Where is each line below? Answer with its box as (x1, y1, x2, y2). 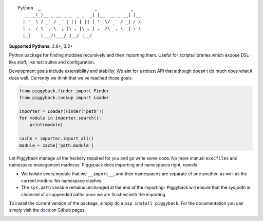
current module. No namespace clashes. (21, 178, 103, 183)
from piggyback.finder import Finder (19, 88, 110, 94)
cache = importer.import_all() (19, 136, 94, 141)
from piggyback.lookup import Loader (19, 95, 110, 100)
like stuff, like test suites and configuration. (9, 59, 95, 65)
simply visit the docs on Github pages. (9, 207, 86, 213)
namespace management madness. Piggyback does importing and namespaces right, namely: (9, 162, 199, 168)
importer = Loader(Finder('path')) (19, 108, 104, 114)
